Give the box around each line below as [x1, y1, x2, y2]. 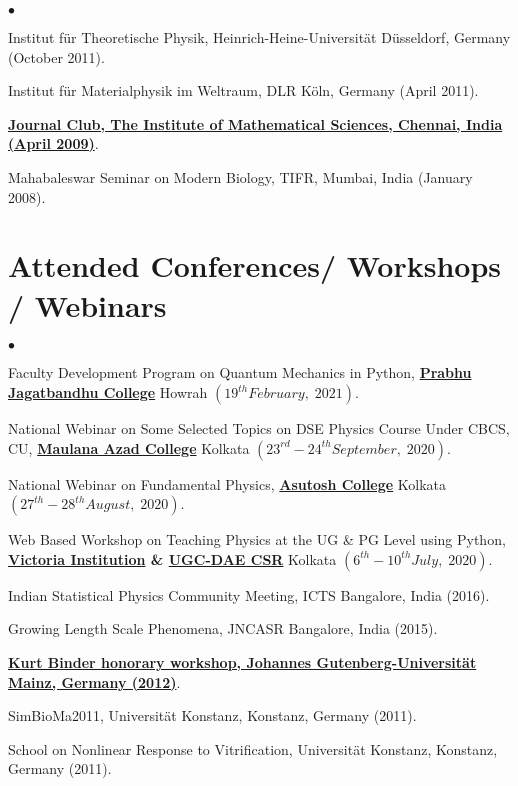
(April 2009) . [8, 133, 99, 154]
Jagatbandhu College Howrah [8, 382, 208, 403]
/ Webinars [8, 284, 167, 325]
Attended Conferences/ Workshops [8, 245, 502, 286]
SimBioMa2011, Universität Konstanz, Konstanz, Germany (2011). [8, 705, 417, 726]
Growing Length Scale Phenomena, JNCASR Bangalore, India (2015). [8, 618, 438, 639]
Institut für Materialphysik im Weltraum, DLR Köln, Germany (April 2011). [8, 80, 479, 101]
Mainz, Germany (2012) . [8, 671, 181, 692]
